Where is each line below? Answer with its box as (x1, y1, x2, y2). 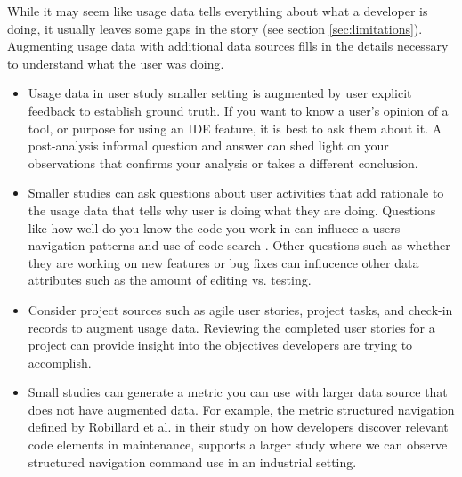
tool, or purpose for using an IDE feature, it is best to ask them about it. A (28, 118, 442, 137)
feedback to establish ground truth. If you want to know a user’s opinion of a (28, 101, 449, 119)
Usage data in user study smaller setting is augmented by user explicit (28, 84, 412, 102)
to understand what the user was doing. (7, 53, 224, 72)
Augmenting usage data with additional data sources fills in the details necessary (7, 36, 449, 55)
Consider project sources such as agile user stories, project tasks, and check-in (28, 300, 453, 319)
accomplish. (28, 352, 92, 371)
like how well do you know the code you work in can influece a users (28, 218, 401, 237)
